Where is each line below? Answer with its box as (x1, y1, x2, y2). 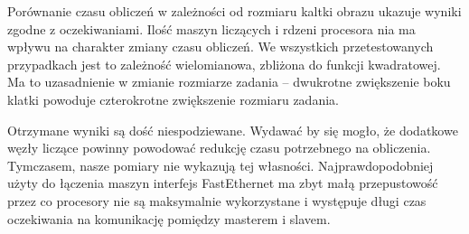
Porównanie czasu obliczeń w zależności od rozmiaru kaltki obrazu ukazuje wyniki (7, 2, 462, 20)
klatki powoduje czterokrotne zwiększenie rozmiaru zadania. (7, 89, 339, 108)
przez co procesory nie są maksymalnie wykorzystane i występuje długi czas (7, 191, 427, 210)
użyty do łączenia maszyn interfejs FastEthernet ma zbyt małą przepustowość (7, 173, 438, 192)
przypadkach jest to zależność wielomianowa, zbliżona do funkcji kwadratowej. (7, 54, 441, 73)
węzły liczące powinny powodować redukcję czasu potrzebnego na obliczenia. (7, 138, 431, 157)
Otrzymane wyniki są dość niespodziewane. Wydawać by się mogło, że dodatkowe (7, 120, 458, 139)
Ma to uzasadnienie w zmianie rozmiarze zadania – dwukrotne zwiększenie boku (7, 72, 451, 91)
